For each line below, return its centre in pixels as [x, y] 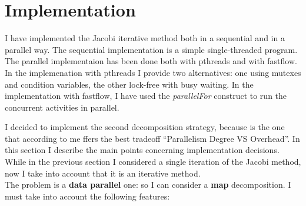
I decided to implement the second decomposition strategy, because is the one [145, 127]
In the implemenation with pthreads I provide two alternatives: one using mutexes [153, 72]
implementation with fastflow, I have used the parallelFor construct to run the [146, 96]
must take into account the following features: [87, 196]
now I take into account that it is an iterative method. [103, 173]
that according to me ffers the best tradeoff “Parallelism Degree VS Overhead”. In [152, 138]
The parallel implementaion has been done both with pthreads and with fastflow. [151, 61]
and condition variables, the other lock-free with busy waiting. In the [129, 84]
